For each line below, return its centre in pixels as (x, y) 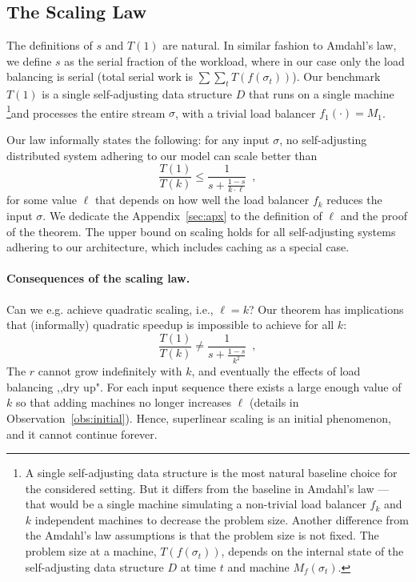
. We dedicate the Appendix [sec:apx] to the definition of (182, 216)
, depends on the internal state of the (312, 551)
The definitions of (50, 45)
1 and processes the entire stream (86, 111)
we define (29, 60)
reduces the (354, 200)
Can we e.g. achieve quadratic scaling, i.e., (110, 309)
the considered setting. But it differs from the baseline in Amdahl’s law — (207, 488)
